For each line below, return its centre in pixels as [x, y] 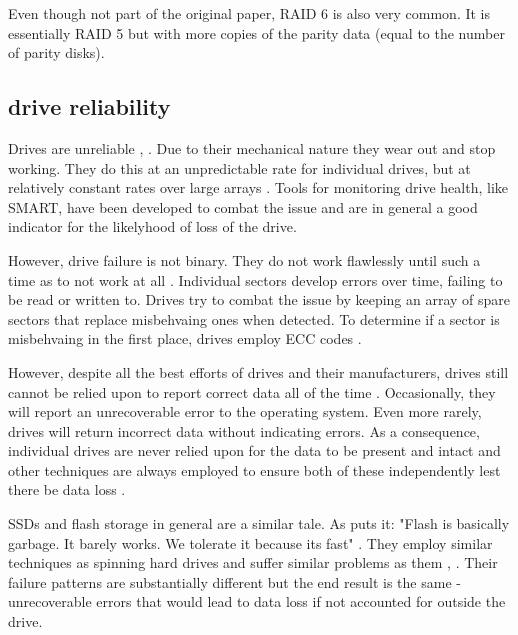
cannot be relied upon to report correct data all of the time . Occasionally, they [252, 391]
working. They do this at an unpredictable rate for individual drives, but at [239, 167]
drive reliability [89, 106]
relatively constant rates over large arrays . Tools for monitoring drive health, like [258, 187]
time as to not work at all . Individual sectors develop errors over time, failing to [255, 279]
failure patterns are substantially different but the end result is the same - [234, 581]
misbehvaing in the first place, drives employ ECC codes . [185, 338]
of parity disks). [56, 52]
